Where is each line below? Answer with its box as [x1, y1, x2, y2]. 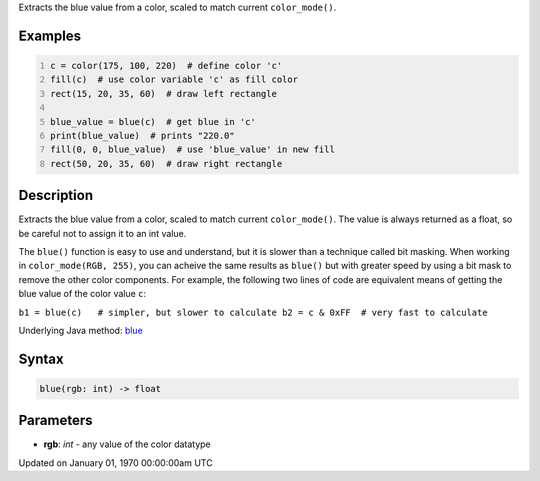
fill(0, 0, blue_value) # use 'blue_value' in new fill [50, 144, 335, 155]
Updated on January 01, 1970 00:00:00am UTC [18, 456, 214, 469]
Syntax [18, 350, 64, 367]
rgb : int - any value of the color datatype [43, 438, 212, 450]
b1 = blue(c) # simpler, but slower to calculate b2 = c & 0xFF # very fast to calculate [18, 306, 489, 318]
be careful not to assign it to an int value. [18, 227, 187, 239]
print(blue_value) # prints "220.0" [50, 130, 235, 141]
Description [18, 187, 94, 204]
